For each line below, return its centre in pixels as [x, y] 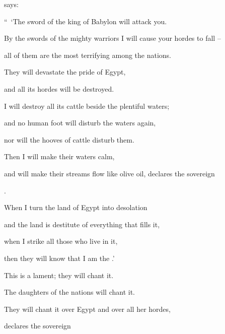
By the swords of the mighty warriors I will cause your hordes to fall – [113, 38]
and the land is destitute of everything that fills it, [82, 224]
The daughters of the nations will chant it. [69, 292]
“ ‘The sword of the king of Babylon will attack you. [86, 21]
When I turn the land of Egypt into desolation [76, 207]
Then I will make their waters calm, [59, 156]
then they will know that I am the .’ [59, 258]
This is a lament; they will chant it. [59, 275]
